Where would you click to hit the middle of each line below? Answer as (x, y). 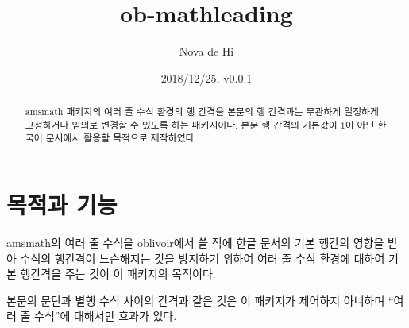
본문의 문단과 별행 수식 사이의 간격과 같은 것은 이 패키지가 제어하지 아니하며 (196, 300)
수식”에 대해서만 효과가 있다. (106, 316)
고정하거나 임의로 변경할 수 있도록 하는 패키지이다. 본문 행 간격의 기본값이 (181, 124)
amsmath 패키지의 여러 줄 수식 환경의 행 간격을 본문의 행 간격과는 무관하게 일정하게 (202, 112)
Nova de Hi (206, 51)
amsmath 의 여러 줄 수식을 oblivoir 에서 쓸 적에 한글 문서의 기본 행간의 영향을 (195, 243)
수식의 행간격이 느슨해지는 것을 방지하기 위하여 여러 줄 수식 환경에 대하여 (203, 258)
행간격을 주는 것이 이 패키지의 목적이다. (118, 274)
